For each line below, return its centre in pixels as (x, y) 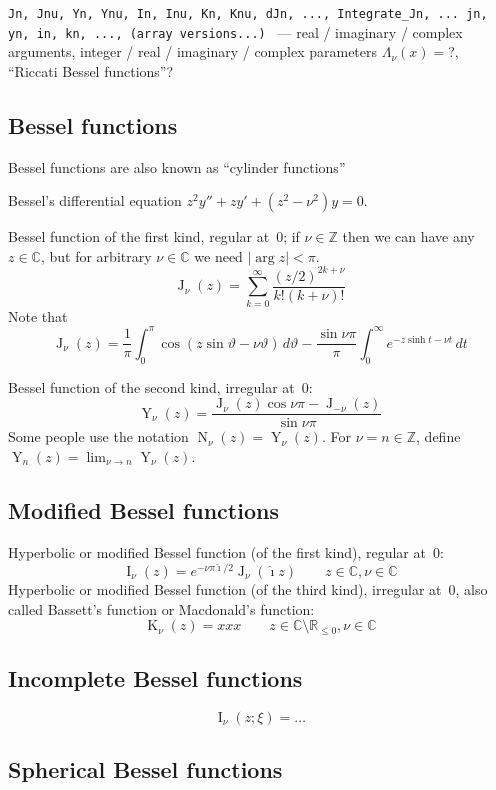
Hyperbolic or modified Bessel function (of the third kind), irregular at (225, 588)
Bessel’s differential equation (95, 200)
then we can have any (408, 236)
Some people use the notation (98, 436)
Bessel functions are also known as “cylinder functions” (177, 166)
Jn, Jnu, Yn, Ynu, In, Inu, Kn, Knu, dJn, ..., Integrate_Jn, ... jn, (248, 14)
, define (438, 436)
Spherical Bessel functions (145, 769)
